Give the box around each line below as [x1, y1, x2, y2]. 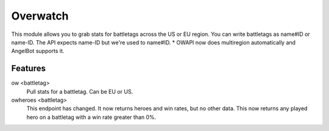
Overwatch [11, 9, 69, 23]
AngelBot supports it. [11, 48, 65, 55]
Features [11, 63, 46, 74]
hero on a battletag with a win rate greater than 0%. [26, 113, 157, 121]
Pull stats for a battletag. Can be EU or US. [26, 88, 133, 95]
